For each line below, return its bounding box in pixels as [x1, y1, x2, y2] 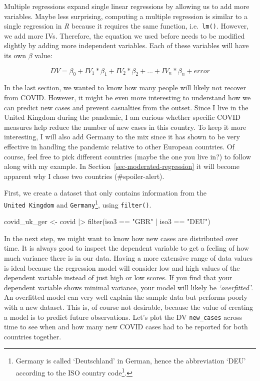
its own [4, 50, 26, 61]
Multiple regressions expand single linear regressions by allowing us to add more [4, 1, 249, 11]
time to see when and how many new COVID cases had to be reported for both [4, 321, 248, 332]
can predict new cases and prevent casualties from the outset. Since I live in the [4, 102, 248, 112]
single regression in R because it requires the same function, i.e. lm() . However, [4, 21, 249, 31]
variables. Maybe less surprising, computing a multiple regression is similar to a [4, 11, 248, 21]
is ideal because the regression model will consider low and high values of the [4, 262, 240, 273]
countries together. [4, 331, 61, 341]
